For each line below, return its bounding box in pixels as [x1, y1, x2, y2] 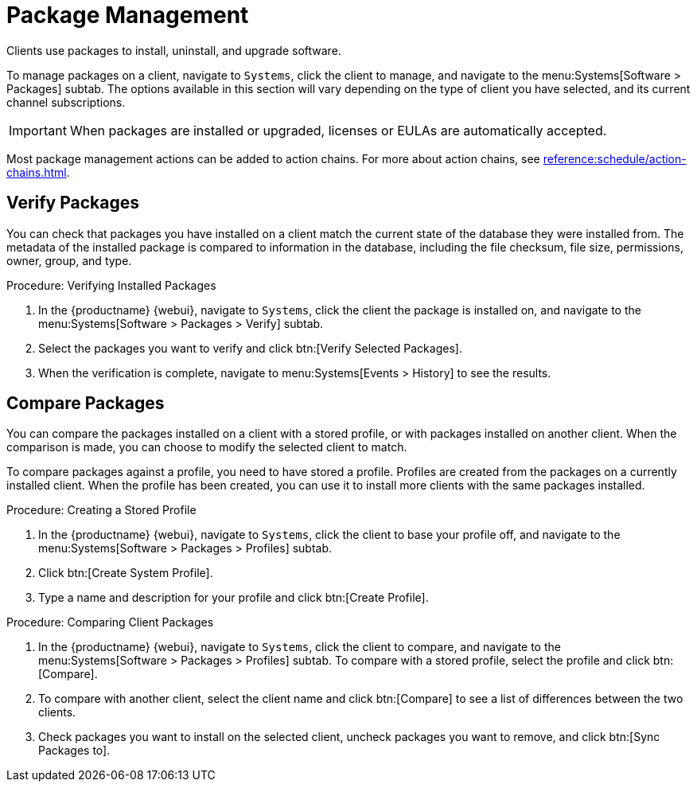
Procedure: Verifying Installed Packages [6, 278, 216, 292]
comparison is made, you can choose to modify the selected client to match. [6, 440, 407, 454]
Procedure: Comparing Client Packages [6, 615, 214, 630]
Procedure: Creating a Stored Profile [6, 503, 197, 517]
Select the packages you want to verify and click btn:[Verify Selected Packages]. [38, 341, 462, 355]
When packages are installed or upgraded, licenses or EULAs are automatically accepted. [69, 122, 607, 138]
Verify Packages [6, 193, 140, 213]
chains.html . [6, 165, 70, 179]
